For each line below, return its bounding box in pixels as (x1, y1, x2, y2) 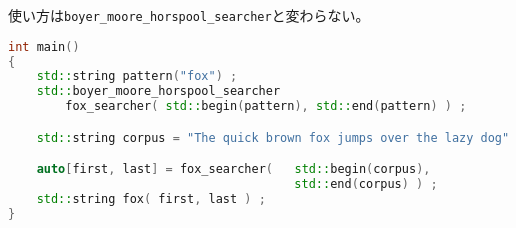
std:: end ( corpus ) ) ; (294, 177, 438, 192)
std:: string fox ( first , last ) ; (36, 191, 266, 206)
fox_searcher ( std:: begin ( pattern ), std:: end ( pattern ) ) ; (65, 99, 467, 114)
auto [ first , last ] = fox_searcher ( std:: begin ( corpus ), (36, 162, 431, 177)
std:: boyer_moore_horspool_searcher (36, 84, 281, 99)
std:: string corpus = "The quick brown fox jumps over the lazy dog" (36, 130, 510, 145)
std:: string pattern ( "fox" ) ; (36, 69, 238, 84)
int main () (8, 39, 80, 54)
